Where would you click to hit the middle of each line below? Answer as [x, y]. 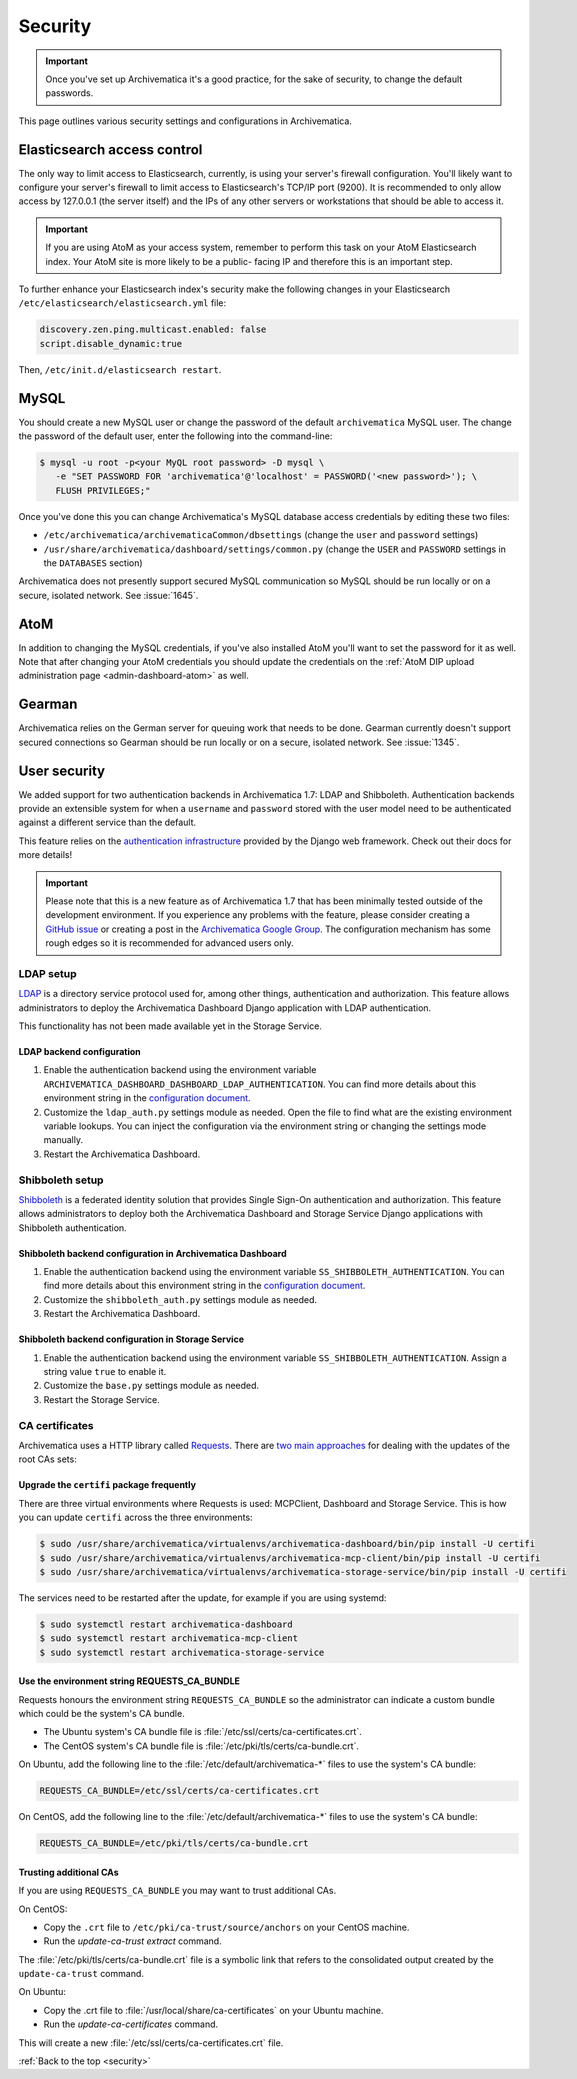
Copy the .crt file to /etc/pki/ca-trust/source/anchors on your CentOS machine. [226, 1927]
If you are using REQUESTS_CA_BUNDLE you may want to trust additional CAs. [177, 1891]
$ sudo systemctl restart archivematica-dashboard [166, 1624]
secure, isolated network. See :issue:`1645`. [108, 595]
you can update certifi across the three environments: [136, 1517]
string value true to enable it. [105, 1372]
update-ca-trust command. [81, 1974]
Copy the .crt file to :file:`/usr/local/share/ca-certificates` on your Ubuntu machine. [213, 2010]
